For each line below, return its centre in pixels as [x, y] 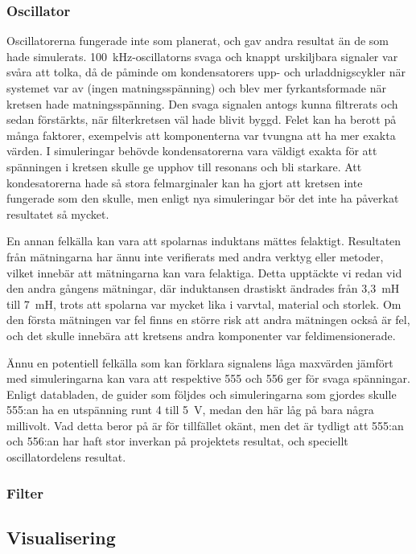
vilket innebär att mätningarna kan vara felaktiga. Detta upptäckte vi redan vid [204, 272]
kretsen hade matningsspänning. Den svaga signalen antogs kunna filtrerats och [202, 103]
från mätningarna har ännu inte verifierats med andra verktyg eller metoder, [195, 256]
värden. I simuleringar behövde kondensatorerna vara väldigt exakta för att [192, 151]
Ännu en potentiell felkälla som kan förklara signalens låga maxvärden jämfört [200, 362]
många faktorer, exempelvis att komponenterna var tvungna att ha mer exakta [201, 135]
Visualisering [61, 537]
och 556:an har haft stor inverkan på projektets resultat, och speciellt [177, 441]
